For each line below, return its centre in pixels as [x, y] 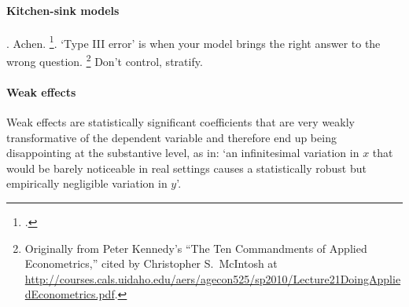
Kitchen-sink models [63, 10]
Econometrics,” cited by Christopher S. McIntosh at [151, 263]
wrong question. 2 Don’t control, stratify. [105, 60]
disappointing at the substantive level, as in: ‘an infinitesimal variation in [183, 153]
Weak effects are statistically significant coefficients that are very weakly [181, 122]
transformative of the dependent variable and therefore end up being [171, 137]
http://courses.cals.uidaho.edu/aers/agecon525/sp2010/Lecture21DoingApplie [213, 278]
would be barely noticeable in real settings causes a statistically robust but [186, 168]
